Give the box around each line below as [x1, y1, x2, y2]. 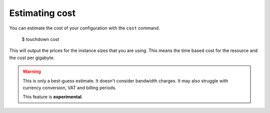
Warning [22, 68, 41, 74]
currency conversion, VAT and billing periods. [22, 84, 117, 90]
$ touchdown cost [21, 36, 59, 42]
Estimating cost [9, 7, 76, 18]
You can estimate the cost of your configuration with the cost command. [9, 25, 160, 31]
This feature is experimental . [22, 94, 83, 100]
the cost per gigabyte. [9, 54, 55, 60]
